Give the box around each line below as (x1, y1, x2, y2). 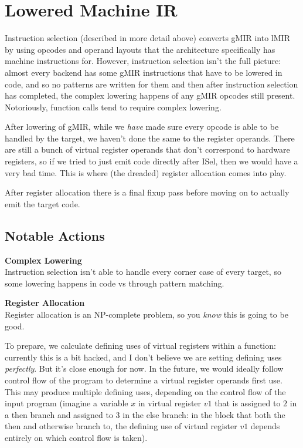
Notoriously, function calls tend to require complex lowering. (5, 100, 222, 113)
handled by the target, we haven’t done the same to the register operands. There (5, 132, 295, 144)
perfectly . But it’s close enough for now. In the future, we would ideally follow (5, 362, 284, 375)
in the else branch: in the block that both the (122, 408, 285, 420)
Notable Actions (5, 226, 105, 244)
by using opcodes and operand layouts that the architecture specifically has (5, 43, 275, 55)
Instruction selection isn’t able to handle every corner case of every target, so (5, 265, 281, 278)
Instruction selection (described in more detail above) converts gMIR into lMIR (5, 32, 290, 44)
